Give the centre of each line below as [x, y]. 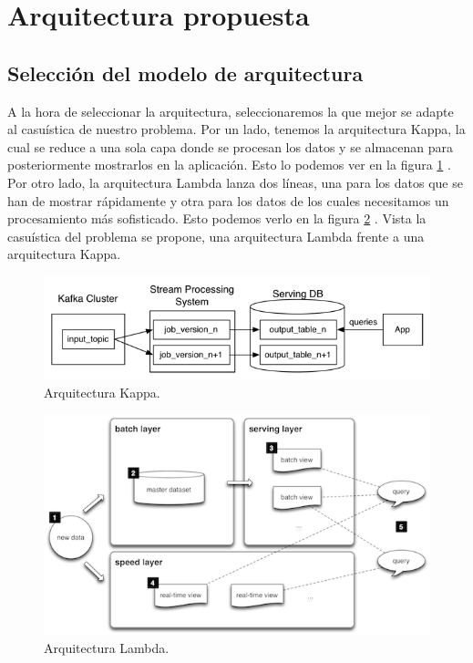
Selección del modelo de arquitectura [185, 73]
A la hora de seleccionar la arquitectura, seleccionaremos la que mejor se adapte [231, 111]
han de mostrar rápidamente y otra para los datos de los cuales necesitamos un [228, 200]
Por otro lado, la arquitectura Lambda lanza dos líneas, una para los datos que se [235, 182]
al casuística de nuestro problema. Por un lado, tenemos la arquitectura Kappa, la [236, 129]
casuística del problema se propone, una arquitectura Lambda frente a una [216, 236]
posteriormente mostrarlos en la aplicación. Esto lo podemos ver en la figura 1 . [229, 165]
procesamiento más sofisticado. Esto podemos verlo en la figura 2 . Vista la [217, 218]
